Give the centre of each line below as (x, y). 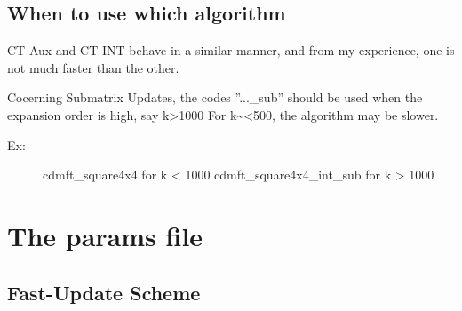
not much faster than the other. (93, 67)
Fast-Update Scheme (104, 292)
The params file (105, 235)
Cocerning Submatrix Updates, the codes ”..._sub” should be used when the (215, 97)
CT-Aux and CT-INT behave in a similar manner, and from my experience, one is (231, 50)
